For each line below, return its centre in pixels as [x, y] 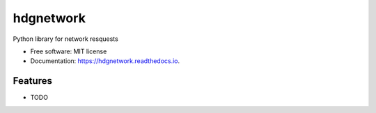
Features [32, 81]
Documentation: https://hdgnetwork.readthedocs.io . [105, 61]
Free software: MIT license [69, 51]
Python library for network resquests [65, 39]
